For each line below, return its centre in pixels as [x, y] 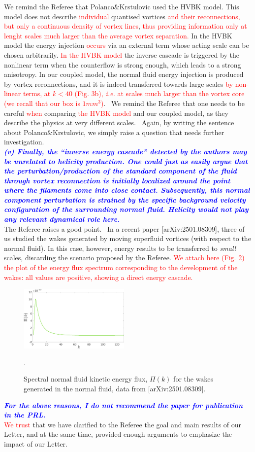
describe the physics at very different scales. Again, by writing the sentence [119, 122]
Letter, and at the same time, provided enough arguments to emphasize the [118, 434]
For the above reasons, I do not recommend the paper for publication [124, 405]
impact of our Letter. [36, 444]
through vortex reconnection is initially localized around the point [117, 180]
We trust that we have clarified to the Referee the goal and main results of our [123, 424]
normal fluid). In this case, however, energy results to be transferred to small [120, 248]
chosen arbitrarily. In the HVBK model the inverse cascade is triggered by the [122, 54]
